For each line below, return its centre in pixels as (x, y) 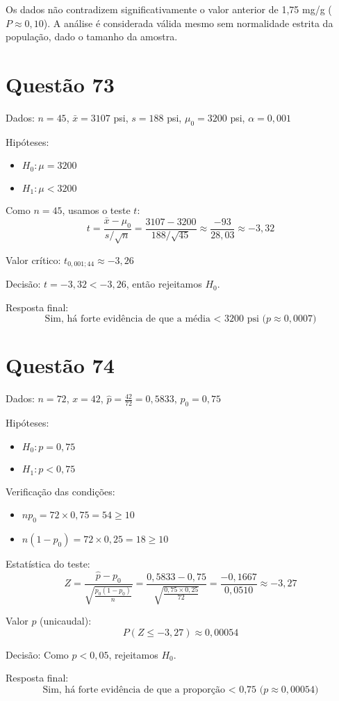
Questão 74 (60, 365)
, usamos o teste (96, 210)
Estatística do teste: (48, 564)
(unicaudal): (66, 621)
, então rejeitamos (164, 284)
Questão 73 (60, 84)
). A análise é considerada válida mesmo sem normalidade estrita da (188, 23)
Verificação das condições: (60, 491)
